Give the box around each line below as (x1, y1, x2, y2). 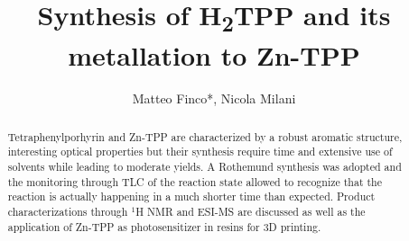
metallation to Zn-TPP (68, 37, 360, 74)
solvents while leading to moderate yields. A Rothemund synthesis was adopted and (7, 159, 402, 174)
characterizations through (7, 204, 128, 219)
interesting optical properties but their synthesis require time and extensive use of (7, 144, 393, 159)
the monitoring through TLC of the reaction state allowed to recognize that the (7, 174, 383, 189)
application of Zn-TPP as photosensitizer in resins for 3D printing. (7, 219, 321, 234)
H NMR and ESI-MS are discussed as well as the (135, 204, 366, 219)
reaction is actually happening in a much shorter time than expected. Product (7, 189, 376, 204)
